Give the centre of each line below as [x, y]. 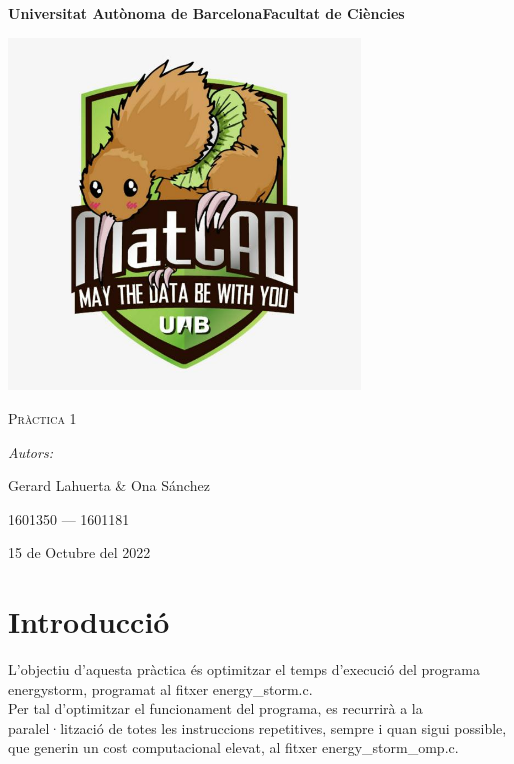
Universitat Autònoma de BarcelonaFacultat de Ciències [206, 13]
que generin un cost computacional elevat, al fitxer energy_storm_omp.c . [233, 747]
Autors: [30, 451]
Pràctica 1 [42, 417]
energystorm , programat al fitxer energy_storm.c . [160, 688]
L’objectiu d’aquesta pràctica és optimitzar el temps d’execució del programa [244, 669]
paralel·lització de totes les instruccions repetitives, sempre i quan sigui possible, [257, 727]
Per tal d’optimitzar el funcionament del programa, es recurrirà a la [215, 708]
